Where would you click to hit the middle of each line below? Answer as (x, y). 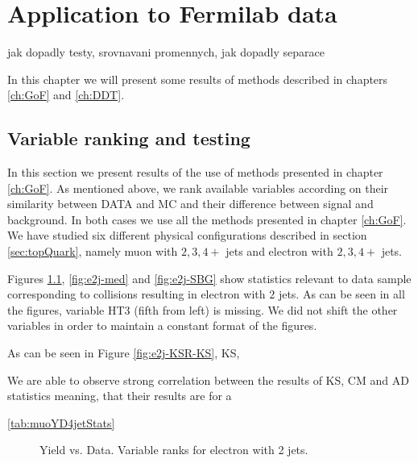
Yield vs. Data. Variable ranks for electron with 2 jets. (174, 450)
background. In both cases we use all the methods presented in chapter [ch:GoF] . (207, 219)
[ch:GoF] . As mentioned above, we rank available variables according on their (198, 188)
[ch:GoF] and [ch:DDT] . (66, 95)
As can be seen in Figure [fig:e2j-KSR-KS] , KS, (124, 353)
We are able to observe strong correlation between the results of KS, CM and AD (208, 380)
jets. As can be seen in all (341, 294)
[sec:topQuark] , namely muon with (93, 251)
